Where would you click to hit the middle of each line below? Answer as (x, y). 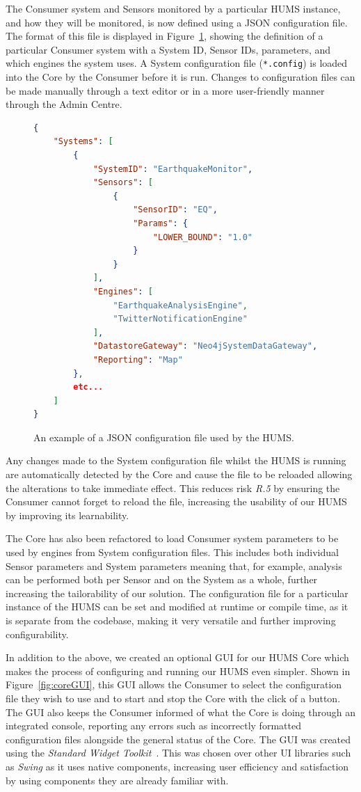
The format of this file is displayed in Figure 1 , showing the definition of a (165, 36)
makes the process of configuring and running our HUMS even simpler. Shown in (178, 671)
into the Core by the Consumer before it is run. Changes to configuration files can (180, 77)
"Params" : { (160, 223)
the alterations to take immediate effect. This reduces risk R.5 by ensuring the (173, 488)
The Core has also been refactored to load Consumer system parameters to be (172, 538)
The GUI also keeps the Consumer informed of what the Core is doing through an (180, 712)
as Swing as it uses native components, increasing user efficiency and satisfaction (177, 766)
